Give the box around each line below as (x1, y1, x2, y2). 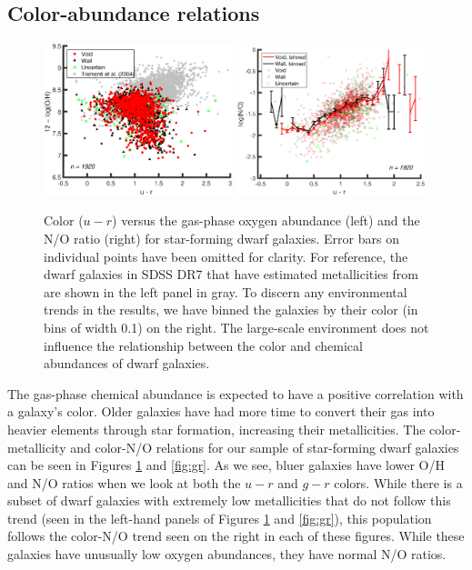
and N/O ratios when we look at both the (7, 473, 241, 492)
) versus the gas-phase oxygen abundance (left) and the (112, 211, 420, 230)
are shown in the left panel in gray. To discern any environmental (44, 282, 407, 301)
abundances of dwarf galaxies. (44, 354, 210, 373)
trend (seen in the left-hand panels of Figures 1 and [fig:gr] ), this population (7, 508, 432, 527)
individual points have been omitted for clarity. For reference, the (44, 246, 408, 265)
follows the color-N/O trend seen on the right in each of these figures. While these (7, 526, 465, 545)
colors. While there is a (334, 473, 463, 492)
